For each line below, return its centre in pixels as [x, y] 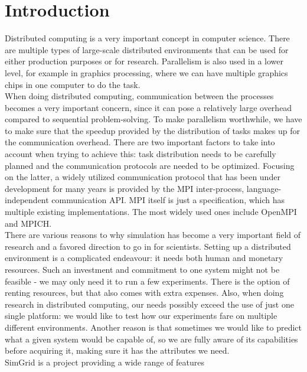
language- [264, 188]
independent [27, 200]
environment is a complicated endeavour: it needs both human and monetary [144, 258]
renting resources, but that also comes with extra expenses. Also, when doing [144, 293]
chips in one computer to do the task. [73, 84]
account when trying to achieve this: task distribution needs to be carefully [141, 154]
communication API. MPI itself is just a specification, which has [168, 200]
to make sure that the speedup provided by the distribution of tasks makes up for [152, 130]
